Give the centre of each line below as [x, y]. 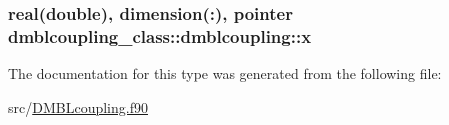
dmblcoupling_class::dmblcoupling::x [160, 35]
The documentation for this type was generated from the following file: [225, 73]
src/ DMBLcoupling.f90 [78, 106]
